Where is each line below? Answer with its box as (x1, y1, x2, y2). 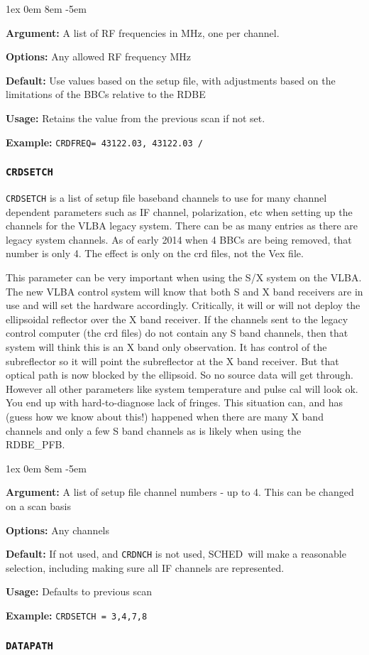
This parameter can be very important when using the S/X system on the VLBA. (6, 270, 362, 285)
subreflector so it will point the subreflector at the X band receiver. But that (6, 353, 339, 368)
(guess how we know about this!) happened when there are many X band (6, 408, 324, 423)
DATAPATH (6, 639, 53, 651)
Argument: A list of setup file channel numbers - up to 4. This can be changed (6, 485, 354, 499)
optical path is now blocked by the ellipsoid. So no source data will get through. (6, 367, 353, 382)
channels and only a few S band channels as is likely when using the (6, 423, 302, 438)
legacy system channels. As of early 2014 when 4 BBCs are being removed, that (6, 232, 352, 247)
